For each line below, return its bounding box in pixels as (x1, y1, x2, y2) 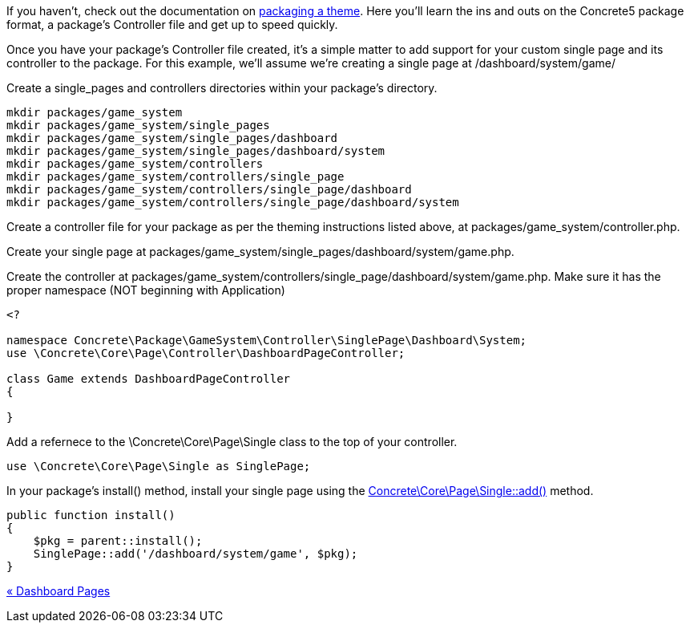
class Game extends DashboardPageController (6, 372, 291, 385)
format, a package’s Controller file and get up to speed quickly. (6, 18, 338, 31)
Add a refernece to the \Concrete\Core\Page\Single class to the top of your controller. (6, 435, 458, 448)
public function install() (6, 509, 176, 521)
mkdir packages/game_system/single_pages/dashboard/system (6, 144, 385, 157)
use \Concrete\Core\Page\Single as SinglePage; (6, 460, 311, 473)
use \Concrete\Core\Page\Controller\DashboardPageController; (6, 347, 406, 359)
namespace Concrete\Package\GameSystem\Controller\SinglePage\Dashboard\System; (6, 334, 527, 347)
